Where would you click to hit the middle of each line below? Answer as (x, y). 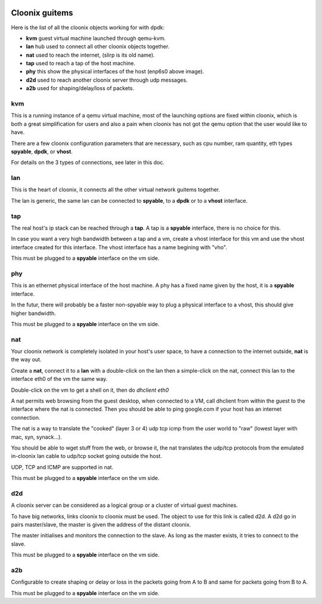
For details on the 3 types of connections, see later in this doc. (88, 162)
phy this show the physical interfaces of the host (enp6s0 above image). (115, 72)
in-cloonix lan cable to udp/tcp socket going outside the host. (86, 456)
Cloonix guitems (42, 13)
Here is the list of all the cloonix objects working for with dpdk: (88, 27)
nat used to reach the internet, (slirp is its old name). (90, 55)
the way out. (26, 360)
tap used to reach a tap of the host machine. (80, 63)
